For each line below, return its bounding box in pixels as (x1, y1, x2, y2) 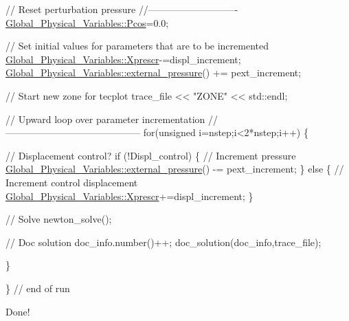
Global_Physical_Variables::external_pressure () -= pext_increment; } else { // (5, 162, 344, 176)
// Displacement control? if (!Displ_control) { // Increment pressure (5, 148, 296, 162)
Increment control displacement (5, 175, 138, 189)
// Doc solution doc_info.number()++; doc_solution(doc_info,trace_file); (5, 234, 322, 249)
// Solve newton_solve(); (5, 212, 112, 226)
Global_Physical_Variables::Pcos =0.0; (5, 15, 169, 30)
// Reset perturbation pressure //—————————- (5, 2, 238, 16)
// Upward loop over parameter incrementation (5, 111, 205, 126)
